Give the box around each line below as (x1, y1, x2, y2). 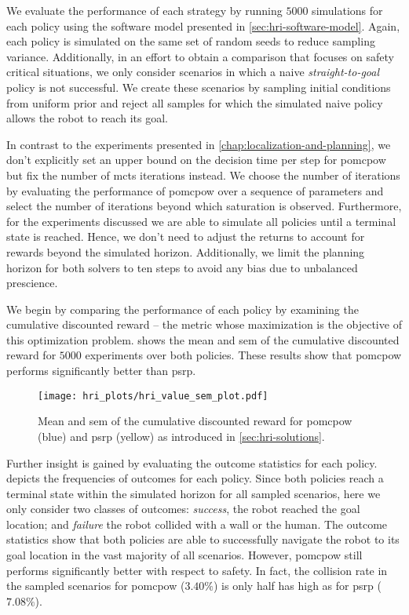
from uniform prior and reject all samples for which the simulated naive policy (6, 94, 383, 111)
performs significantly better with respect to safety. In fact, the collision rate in (6, 562, 388, 578)
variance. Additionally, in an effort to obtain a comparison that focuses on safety (6, 48, 394, 64)
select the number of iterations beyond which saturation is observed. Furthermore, (6, 198, 402, 214)
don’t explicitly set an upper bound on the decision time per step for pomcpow (6, 151, 386, 168)
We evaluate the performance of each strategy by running (6, 2, 283, 18)
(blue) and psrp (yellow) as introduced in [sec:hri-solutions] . (38, 428, 325, 444)
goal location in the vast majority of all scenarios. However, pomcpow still (6, 547, 363, 563)
